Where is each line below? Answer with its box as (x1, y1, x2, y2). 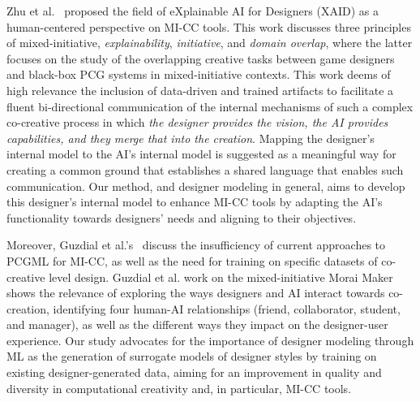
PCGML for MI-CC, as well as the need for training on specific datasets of (6, 252, 378, 269)
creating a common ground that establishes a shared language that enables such (6, 161, 404, 178)
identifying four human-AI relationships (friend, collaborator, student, (53, 300, 401, 317)
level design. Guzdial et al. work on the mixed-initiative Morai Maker (49, 268, 393, 285)
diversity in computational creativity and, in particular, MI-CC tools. (6, 379, 352, 396)
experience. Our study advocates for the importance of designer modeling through (6, 331, 414, 348)
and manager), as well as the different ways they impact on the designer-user (6, 316, 388, 333)
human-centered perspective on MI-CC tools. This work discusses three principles (6, 18, 411, 35)
